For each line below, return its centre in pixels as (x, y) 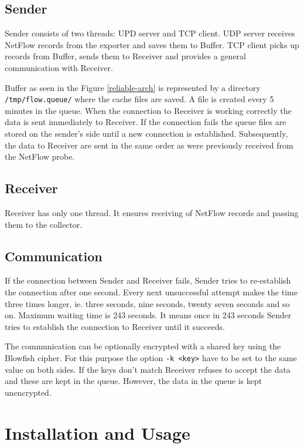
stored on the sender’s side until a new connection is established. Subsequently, (146, 134)
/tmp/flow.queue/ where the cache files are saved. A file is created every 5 (139, 99)
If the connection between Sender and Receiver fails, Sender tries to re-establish (148, 280)
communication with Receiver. (59, 67)
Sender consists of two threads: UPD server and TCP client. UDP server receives (150, 33)
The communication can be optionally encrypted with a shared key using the (143, 346)
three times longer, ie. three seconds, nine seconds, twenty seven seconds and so (147, 303)
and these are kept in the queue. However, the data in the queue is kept (134, 381)
